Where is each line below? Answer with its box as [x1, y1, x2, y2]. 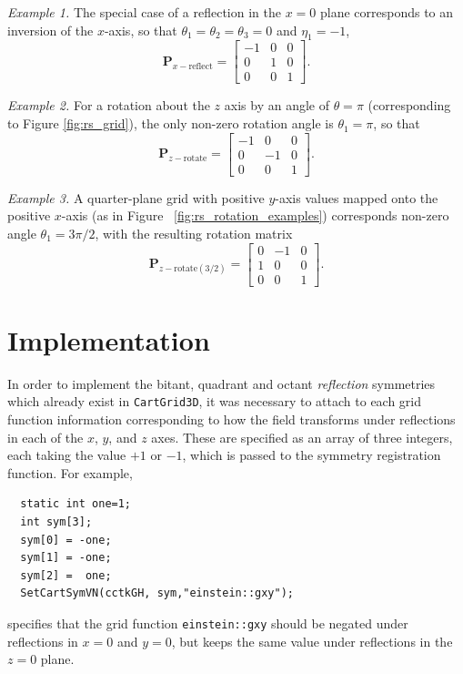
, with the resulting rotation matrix [95, 223, 293, 242]
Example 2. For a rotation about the [7, 96, 210, 115]
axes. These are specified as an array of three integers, [151, 427, 453, 446]
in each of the [7, 427, 84, 446]
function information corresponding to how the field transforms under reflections [7, 410, 456, 429]
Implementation [7, 321, 210, 358]
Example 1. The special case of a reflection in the [7, 3, 281, 21]
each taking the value [7, 445, 126, 465]
